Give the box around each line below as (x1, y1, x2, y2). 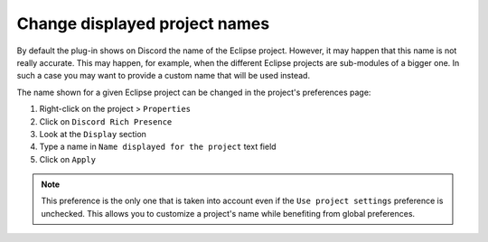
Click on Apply (39, 154, 97, 164)
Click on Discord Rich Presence (39, 116, 173, 126)
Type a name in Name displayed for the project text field (39, 141, 277, 153)
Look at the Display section (39, 128, 146, 139)
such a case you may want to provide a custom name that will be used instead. (16, 70, 311, 81)
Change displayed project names (16, 14, 270, 33)
